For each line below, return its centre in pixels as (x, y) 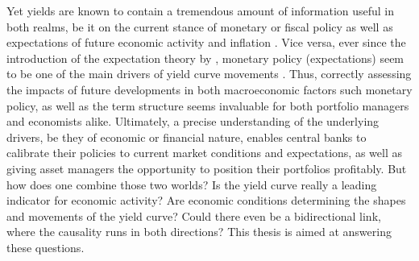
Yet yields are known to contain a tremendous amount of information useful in (201, 10)
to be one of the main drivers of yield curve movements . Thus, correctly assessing (209, 74)
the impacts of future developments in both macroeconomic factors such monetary (209, 89)
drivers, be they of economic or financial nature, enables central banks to (187, 137)
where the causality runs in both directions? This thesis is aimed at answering (199, 232)
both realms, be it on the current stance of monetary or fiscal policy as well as (200, 26)
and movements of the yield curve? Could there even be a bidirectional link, (194, 215)
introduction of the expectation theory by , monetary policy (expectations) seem (205, 58)
